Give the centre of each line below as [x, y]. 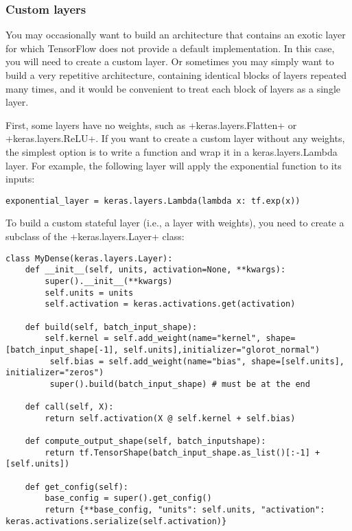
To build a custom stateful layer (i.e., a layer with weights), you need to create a [175, 223]
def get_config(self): [77, 487]
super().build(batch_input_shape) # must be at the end [180, 384]
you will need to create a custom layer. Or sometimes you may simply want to [170, 61]
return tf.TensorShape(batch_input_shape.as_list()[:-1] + [183, 452]
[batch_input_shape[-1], [62, 350]
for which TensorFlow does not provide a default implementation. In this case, [170, 48]
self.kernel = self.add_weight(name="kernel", [153, 339]
